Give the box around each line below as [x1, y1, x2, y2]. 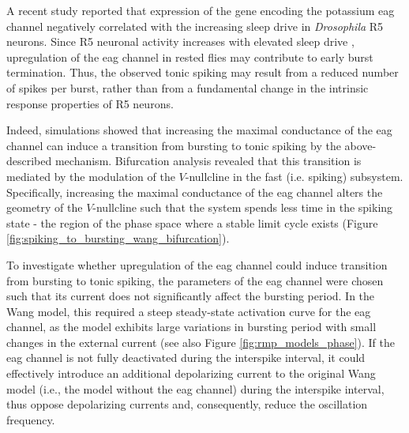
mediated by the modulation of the [6, 168, 175, 184]
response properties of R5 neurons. [6, 95, 174, 111]
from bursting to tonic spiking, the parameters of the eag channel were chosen [6, 272, 384, 288]
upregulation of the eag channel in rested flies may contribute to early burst [6, 48, 373, 65]
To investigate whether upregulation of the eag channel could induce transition [6, 256, 388, 273]
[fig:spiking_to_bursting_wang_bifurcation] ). [6, 230, 230, 247]
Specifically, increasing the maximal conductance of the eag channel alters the [6, 183, 383, 200]
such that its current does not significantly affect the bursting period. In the [6, 288, 375, 304]
